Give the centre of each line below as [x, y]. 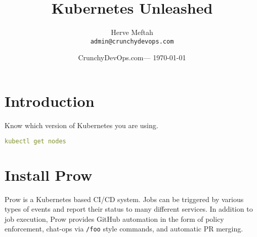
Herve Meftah [132, 32]
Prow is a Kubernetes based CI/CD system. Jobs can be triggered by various [124, 199]
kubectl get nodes [35, 141]
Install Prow [49, 174]
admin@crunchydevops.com [132, 41]
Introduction [50, 101]
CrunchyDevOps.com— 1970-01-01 [132, 57]
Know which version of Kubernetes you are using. [81, 125]
